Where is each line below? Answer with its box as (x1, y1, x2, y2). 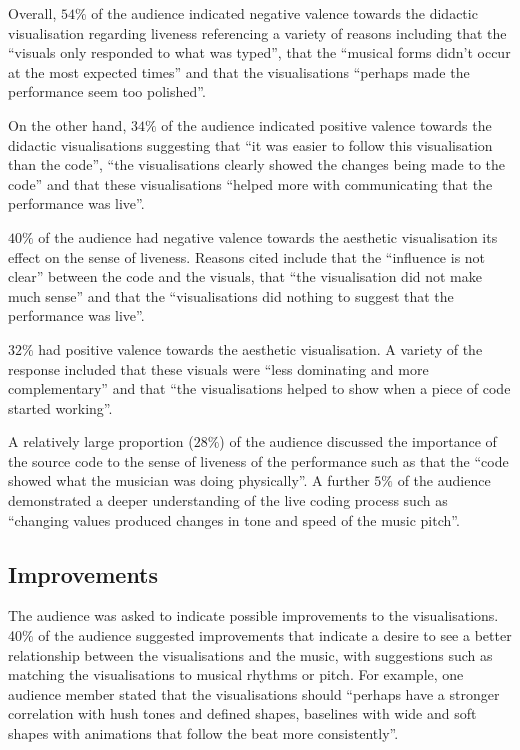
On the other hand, (8, 114, 127, 135)
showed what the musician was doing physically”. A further (8, 470, 370, 491)
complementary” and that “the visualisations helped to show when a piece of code (8, 378, 511, 399)
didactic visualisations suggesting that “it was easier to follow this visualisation (8, 134, 493, 155)
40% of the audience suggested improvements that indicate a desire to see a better (8, 625, 512, 646)
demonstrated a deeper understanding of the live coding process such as (8, 490, 448, 511)
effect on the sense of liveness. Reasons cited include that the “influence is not (8, 246, 486, 267)
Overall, (8, 3, 57, 23)
